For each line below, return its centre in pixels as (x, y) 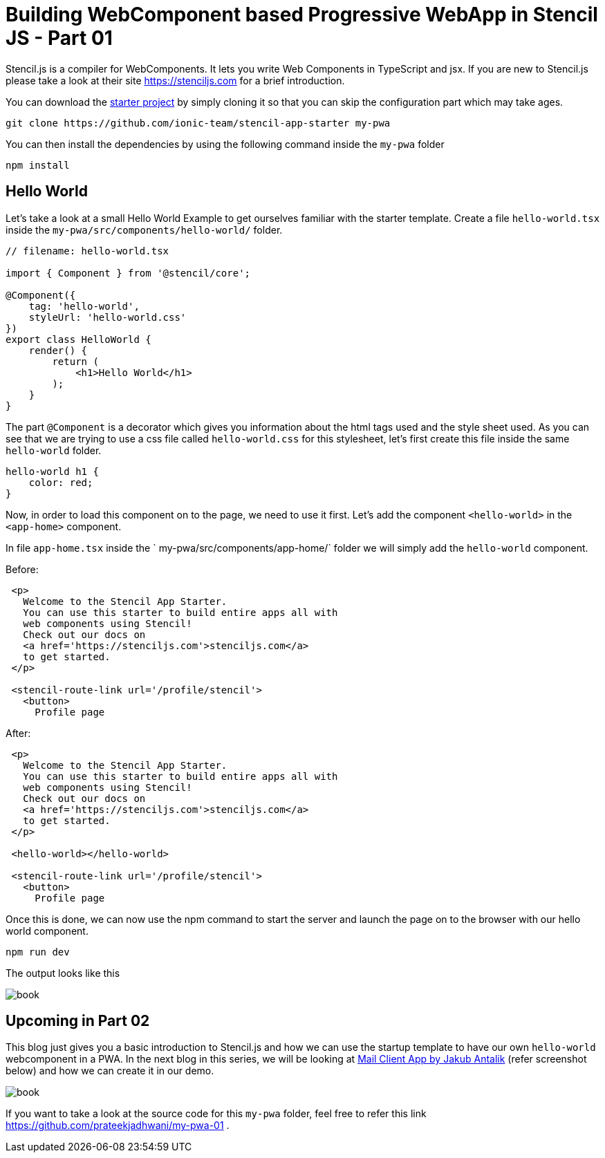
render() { (58, 350)
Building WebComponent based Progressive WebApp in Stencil (302, 15)
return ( (75, 361)
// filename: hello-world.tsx (87, 251)
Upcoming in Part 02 (78, 1021)
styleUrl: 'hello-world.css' (108, 317)
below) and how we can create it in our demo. (110, 1071)
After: (18, 733)
